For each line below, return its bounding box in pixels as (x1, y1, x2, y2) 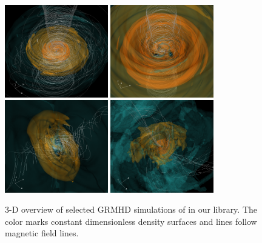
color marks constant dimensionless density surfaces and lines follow (5, 215, 257, 227)
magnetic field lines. (5, 227, 79, 239)
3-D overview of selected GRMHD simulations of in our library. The (5, 203, 258, 216)
